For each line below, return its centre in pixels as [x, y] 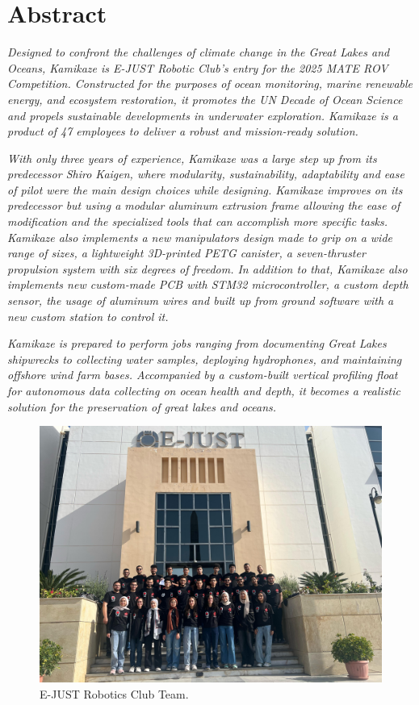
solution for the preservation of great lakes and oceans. [142, 406]
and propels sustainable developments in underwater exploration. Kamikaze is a [203, 115]
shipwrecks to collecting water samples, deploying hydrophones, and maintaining [205, 359]
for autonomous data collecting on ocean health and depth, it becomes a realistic [204, 390]
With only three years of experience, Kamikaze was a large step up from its [192, 158]
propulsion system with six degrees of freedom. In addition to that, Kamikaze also [207, 268]
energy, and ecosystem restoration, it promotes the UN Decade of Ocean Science [205, 99]
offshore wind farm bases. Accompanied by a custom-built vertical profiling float [203, 375]
